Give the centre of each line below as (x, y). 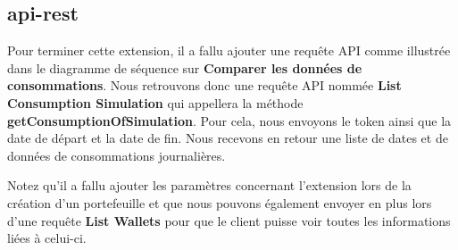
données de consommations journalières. (117, 155)
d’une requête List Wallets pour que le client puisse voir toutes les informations (229, 220)
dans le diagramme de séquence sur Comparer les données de (185, 67)
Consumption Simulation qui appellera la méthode (155, 102)
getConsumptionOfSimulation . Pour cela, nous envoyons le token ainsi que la (229, 120)
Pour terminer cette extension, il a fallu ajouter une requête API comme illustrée (229, 50)
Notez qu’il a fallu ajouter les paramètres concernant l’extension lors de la (209, 185)
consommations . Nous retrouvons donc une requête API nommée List (204, 85)
